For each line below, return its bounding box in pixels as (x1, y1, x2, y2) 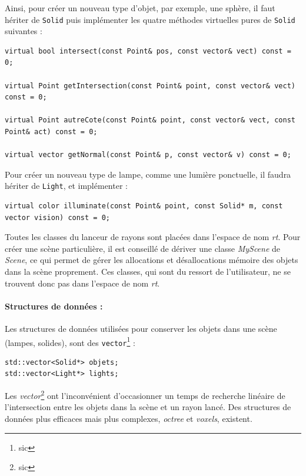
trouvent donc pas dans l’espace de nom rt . (5, 277, 160, 289)
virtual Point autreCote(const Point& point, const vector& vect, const (5, 116, 295, 125)
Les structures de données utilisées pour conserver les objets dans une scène (5, 322, 277, 334)
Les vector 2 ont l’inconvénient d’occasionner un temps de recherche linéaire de (5, 388, 285, 401)
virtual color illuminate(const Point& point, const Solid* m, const (5, 202, 283, 211)
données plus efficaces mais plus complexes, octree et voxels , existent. (5, 412, 252, 424)
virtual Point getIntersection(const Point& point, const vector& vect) (5, 81, 295, 90)
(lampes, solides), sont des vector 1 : (5, 334, 135, 348)
